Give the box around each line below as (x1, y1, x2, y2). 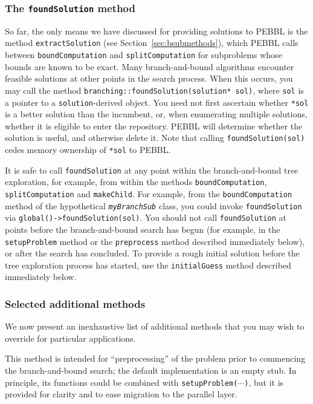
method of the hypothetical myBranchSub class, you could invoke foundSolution (5, 199, 302, 212)
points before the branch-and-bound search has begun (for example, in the (5, 223, 280, 235)
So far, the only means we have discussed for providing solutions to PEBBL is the (5, 24, 308, 37)
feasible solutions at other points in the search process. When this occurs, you (5, 72, 293, 85)
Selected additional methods (5, 296, 146, 311)
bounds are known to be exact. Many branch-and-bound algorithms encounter (5, 60, 294, 73)
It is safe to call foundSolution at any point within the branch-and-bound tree (5, 163, 298, 176)
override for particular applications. (5, 331, 136, 344)
